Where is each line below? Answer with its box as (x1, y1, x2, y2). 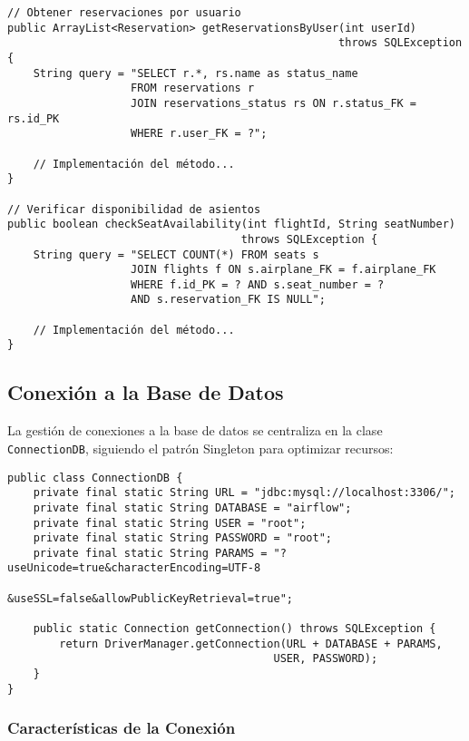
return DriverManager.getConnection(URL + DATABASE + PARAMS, (59, 637, 443, 650)
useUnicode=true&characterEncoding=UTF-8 (7, 561, 261, 575)
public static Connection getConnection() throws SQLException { (33, 622, 436, 636)
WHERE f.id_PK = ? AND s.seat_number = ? (131, 278, 385, 291)
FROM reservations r (131, 82, 255, 95)
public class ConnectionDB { (7, 471, 183, 484)
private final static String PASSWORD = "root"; (33, 531, 332, 545)
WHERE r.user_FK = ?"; (131, 127, 268, 141)
